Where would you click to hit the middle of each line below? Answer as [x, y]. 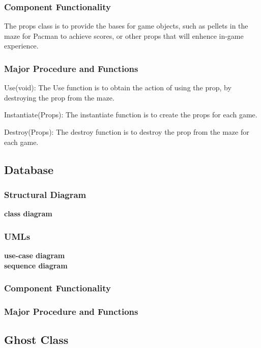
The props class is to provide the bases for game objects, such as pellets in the [126, 26]
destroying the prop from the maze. [59, 97]
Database [29, 169]
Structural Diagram [45, 194]
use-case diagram [35, 255]
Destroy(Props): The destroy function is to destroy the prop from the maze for [127, 132]
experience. [21, 46]
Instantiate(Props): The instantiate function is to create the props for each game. [131, 115]
